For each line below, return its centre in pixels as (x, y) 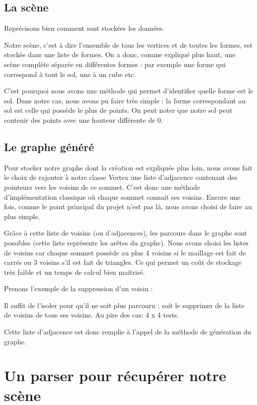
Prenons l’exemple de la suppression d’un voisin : (78, 288)
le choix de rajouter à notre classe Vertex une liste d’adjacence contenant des (121, 177)
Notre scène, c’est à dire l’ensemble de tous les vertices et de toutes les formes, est (128, 44)
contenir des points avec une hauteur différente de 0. (83, 120)
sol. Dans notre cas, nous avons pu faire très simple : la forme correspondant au (125, 100)
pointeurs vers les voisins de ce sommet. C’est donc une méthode (102, 187)
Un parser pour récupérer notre (115, 375)
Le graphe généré (49, 146)
